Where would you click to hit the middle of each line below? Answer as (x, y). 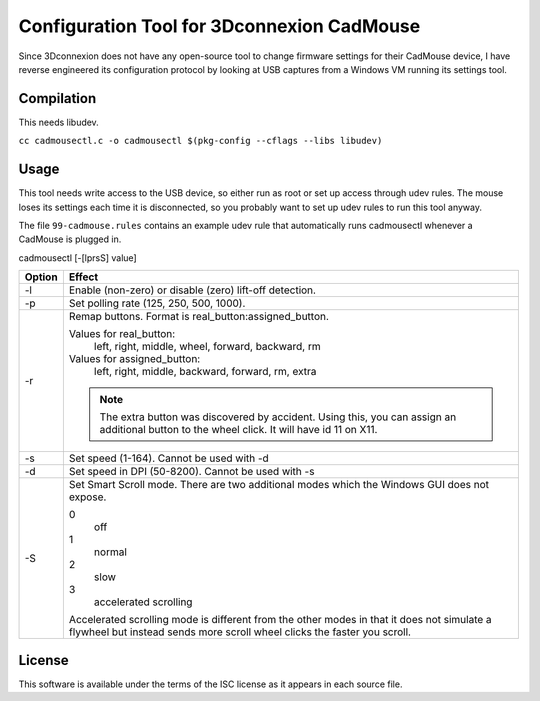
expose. (87, 497)
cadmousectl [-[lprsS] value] (77, 257)
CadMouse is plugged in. (70, 239)
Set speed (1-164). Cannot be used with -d (168, 458)
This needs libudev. (58, 122)
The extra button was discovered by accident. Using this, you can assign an (278, 417)
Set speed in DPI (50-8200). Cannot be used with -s (191, 472)
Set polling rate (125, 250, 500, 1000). (157, 303)
